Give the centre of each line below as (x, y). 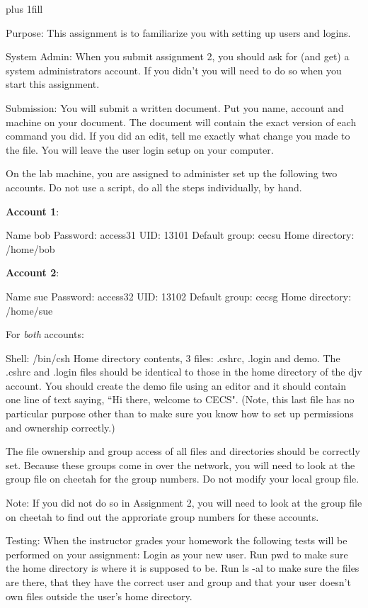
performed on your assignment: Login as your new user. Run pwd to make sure (177, 554)
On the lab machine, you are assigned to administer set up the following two (172, 173)
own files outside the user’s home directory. (99, 596)
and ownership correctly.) (61, 427)
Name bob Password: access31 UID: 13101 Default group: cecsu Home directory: (180, 235)
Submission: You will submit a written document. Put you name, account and (175, 107)
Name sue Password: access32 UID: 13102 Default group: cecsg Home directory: (179, 296)
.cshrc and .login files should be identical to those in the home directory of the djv (184, 372)
